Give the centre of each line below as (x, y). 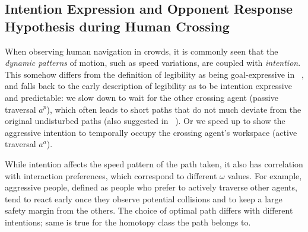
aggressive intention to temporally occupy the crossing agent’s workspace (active (151, 132)
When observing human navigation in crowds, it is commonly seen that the (142, 51)
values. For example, (265, 175)
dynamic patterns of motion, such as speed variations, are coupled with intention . (153, 63)
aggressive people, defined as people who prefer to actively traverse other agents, (151, 187)
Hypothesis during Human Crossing (117, 26)
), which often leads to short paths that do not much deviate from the (174, 109)
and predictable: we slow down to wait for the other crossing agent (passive (142, 97)
